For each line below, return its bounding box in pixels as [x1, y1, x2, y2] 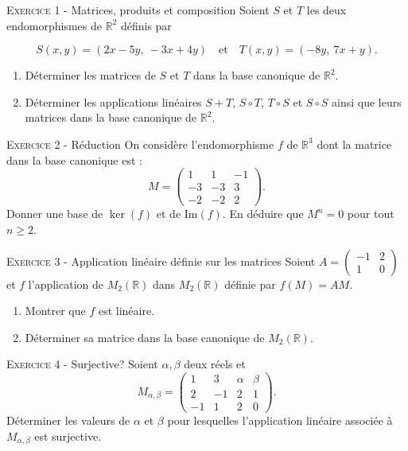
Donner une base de [6, 205, 103, 222]
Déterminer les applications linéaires [25, 93, 202, 110]
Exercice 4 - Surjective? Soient [6, 356, 158, 372]
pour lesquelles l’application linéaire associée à [167, 412, 393, 429]
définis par [120, 17, 172, 33]
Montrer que [25, 302, 86, 319]
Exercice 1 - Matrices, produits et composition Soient [6, 2, 270, 17]
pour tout [347, 205, 394, 222]
